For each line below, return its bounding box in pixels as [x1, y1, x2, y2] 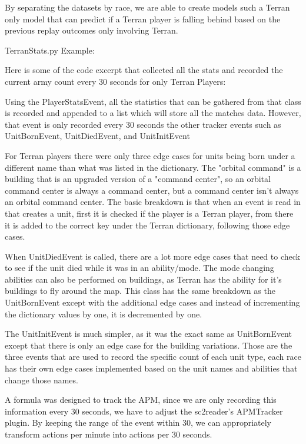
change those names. [5, 373, 78, 386]
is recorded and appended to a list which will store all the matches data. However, [5, 107, 301, 119]
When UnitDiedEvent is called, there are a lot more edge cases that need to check [5, 250, 300, 262]
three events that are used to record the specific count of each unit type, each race [5, 350, 301, 363]
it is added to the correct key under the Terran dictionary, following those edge [5, 218, 290, 231]
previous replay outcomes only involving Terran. [5, 24, 178, 37]
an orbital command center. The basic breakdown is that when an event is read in [5, 196, 301, 208]
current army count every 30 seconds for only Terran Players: [5, 75, 226, 87]
